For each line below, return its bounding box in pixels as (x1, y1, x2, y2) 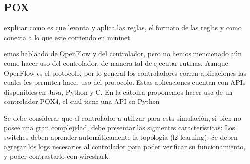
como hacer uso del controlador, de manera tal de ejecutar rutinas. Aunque (4, 58, 228, 68)
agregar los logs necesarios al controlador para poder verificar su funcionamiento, (4, 141, 246, 151)
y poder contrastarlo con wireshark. (4, 151, 110, 161)
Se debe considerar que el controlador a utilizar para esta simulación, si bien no (4, 112, 241, 123)
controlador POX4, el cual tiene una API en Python (4, 96, 160, 106)
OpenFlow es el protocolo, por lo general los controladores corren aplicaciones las (4, 67, 247, 78)
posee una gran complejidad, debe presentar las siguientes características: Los (4, 122, 235, 132)
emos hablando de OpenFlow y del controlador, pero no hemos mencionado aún (4, 48, 242, 59)
